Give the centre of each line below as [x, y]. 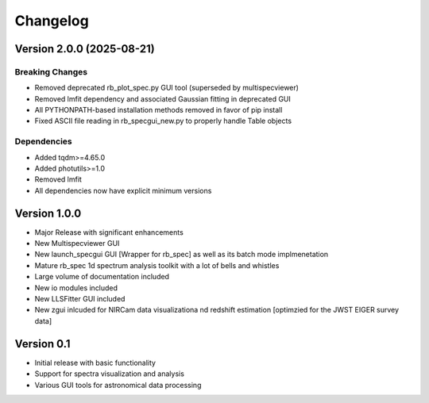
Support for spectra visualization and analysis [109, 374]
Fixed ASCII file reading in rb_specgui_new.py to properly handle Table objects [163, 121]
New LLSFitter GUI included [80, 299]
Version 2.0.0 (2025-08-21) [85, 49]
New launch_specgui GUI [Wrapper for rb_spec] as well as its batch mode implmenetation [182, 255]
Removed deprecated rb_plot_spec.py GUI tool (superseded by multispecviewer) [167, 88]
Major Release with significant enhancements [109, 232]
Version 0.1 [43, 344]
